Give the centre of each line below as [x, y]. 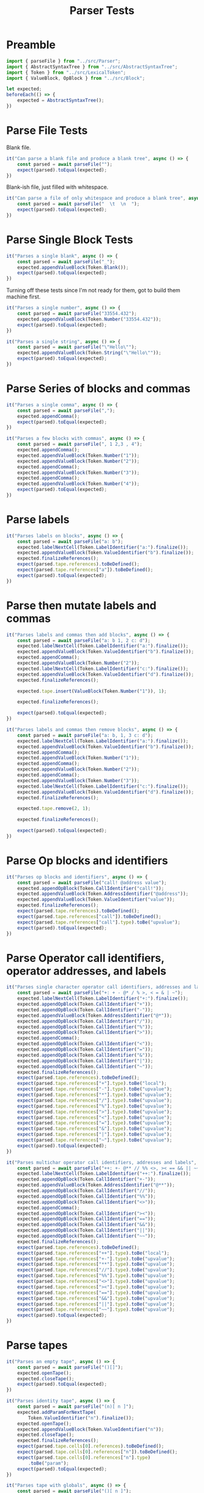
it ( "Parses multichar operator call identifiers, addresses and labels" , [102, 1162]
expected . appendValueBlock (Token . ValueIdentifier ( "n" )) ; [91, 1429]
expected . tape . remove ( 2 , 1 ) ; [54, 809]
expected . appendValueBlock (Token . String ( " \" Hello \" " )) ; [90, 353]
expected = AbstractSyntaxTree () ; [61, 101]
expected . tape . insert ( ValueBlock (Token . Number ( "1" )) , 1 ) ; [92, 691]
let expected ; [24, 89]
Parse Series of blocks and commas [98, 389]
